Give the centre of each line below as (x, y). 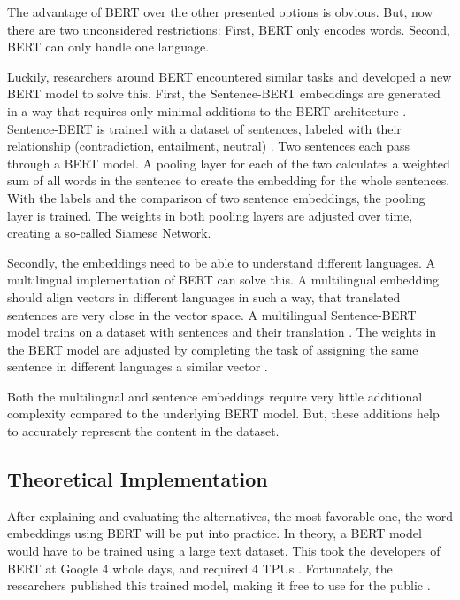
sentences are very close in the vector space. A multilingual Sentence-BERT (212, 314)
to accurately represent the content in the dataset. (143, 431)
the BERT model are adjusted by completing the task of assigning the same (213, 349)
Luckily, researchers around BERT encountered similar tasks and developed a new (230, 76)
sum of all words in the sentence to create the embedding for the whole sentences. (229, 180)
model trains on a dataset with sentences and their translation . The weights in (222, 332)
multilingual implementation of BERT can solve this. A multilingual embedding (223, 280)
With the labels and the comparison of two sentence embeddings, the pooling (216, 197)
